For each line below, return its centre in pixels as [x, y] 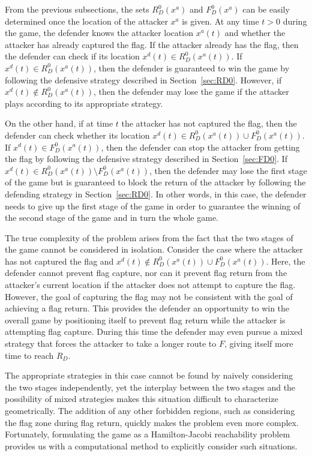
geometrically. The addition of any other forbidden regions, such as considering [150, 410]
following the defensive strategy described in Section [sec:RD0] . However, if [143, 79]
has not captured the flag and [59, 261]
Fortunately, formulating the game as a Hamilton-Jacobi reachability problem [148, 434]
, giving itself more [259, 343]
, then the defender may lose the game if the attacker [191, 91]
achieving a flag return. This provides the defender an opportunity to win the [147, 308]
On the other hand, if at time [59, 123]
